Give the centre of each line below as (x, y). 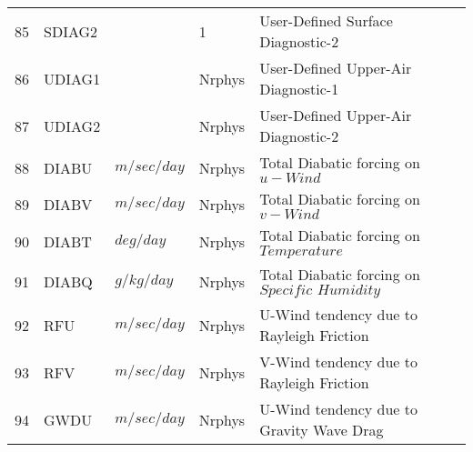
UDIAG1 (72, 78)
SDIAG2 (71, 31)
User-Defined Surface (326, 20)
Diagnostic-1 (299, 89)
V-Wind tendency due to (338, 362)
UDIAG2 (72, 126)
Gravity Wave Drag (322, 430)
